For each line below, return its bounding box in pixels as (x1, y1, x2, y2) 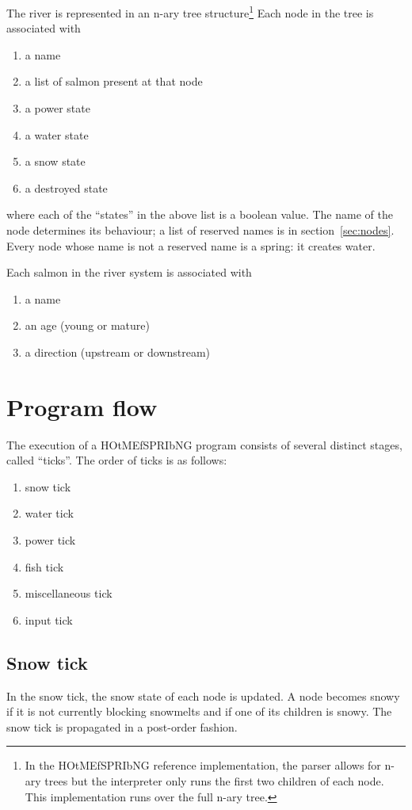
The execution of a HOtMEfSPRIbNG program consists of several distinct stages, (6, 436, 402, 453)
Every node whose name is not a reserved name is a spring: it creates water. (6, 237, 376, 254)
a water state (25, 126, 89, 143)
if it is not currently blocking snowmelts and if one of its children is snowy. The (6, 703, 392, 720)
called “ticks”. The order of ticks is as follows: (6, 452, 227, 468)
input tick (25, 611, 73, 628)
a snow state (25, 153, 86, 170)
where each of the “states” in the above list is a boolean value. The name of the (6, 206, 393, 223)
